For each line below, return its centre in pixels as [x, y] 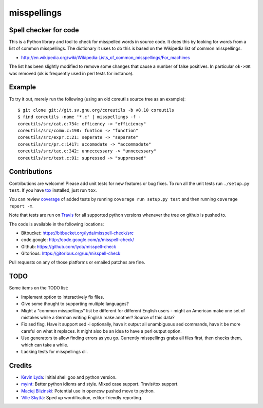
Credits [20, 365]
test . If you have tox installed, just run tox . [53, 190]
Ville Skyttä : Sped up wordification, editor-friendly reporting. [82, 397]
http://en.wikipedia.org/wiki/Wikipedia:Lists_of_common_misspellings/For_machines [105, 57]
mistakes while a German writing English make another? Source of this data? [98, 317]
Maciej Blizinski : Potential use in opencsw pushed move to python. [88, 391]
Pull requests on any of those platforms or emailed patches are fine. [77, 262]
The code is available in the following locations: [56, 224]
